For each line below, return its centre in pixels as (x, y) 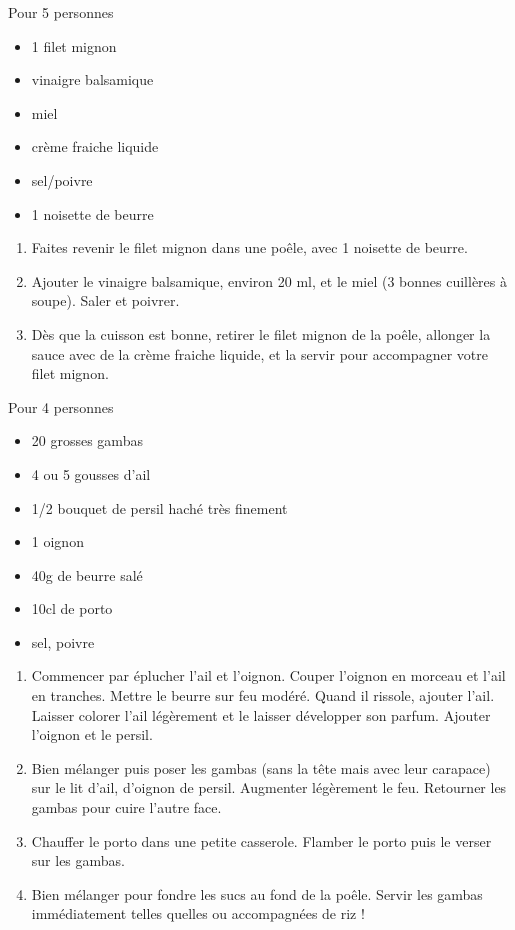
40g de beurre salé (87, 574)
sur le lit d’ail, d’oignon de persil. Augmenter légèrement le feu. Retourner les (269, 787)
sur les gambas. (78, 860)
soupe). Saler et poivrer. (105, 300)
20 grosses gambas (87, 440)
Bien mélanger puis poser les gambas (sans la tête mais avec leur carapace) (261, 767)
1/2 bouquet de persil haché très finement (159, 507)
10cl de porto (72, 608)
